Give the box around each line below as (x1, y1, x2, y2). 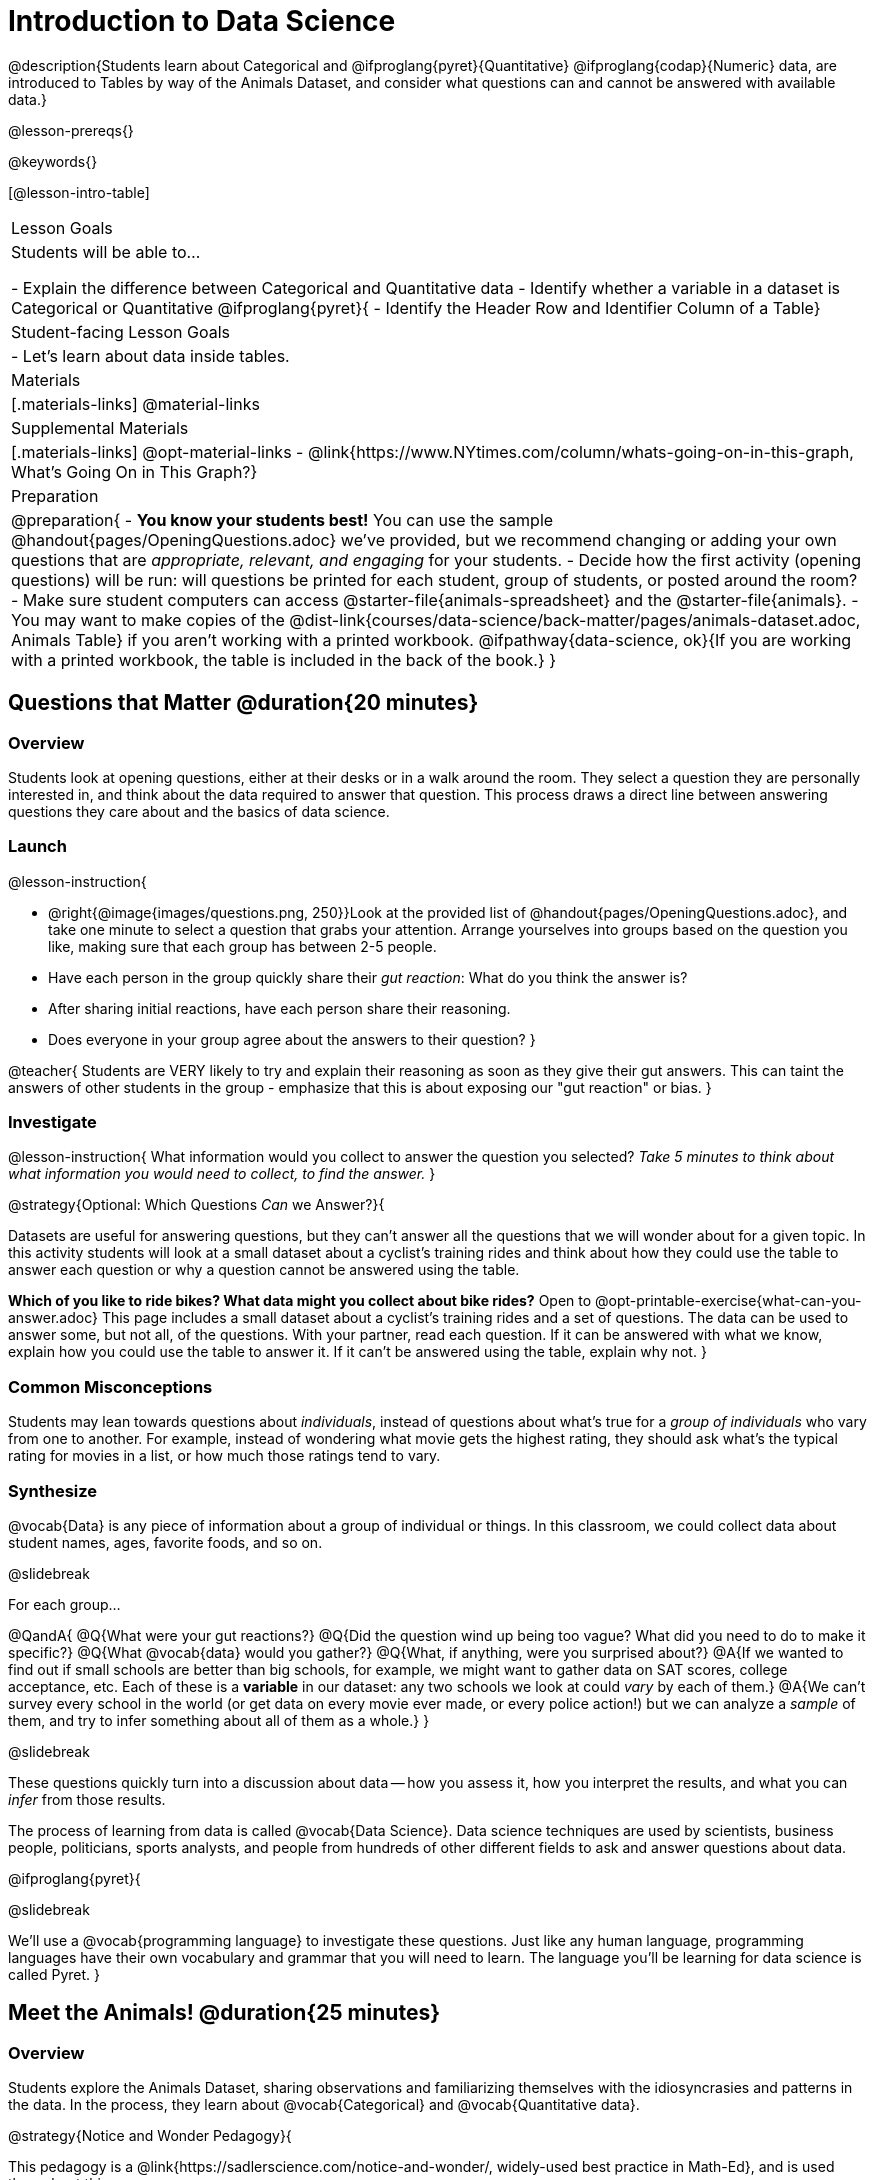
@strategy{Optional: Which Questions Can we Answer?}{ (8, 1196, 385, 1214)
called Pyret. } (8, 1965, 100, 1983)
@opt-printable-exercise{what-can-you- (595, 1292, 862, 1310)
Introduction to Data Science (8, 4, 396, 38)
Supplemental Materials (11, 417, 189, 438)
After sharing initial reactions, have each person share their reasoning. (48, 999, 511, 1017)
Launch (8, 836, 67, 857)
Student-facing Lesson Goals (11, 321, 231, 342)
